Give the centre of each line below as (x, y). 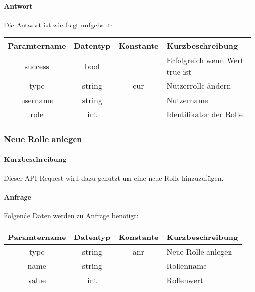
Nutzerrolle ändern (199, 86)
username (37, 100)
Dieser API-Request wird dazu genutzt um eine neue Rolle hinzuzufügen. (114, 178)
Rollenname (187, 266)
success (37, 66)
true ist (179, 72)
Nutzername (187, 100)
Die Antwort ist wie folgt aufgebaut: (58, 24)
